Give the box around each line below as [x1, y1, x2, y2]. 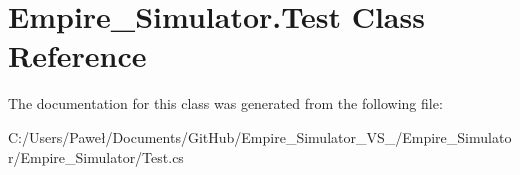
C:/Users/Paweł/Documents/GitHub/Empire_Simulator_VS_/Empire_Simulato [8, 126, 512, 147]
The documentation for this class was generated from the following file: [8, 93, 443, 114]
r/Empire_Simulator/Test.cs [8, 146, 184, 167]
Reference [8, 35, 147, 76]
